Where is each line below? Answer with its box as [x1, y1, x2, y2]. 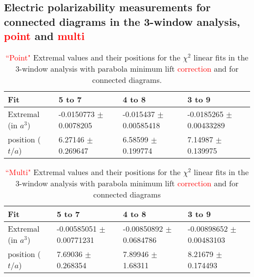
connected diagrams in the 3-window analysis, [4, 14, 240, 29]
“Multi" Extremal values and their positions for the [5, 166, 181, 178]
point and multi [4, 28, 85, 43]
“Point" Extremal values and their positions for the [5, 51, 181, 63]
